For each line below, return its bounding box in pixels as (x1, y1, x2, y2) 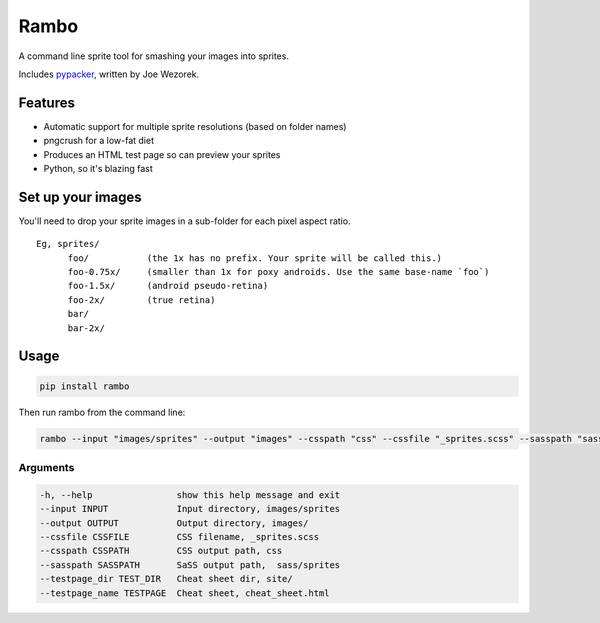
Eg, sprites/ (36, 238, 100, 250)
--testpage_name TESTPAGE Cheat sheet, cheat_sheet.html (39, 587, 330, 599)
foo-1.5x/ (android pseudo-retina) (67, 280, 269, 292)
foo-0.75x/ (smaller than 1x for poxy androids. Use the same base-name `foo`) (67, 266, 490, 278)
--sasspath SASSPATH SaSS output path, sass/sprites (39, 559, 341, 570)
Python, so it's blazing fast (43, 163, 154, 175)
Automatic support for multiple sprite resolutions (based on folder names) (43, 120, 347, 132)
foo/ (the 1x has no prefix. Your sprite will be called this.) (67, 252, 443, 264)
